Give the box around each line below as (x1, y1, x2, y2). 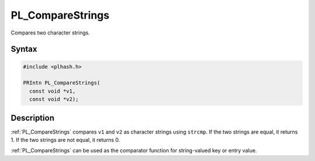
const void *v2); (29, 96, 79, 103)
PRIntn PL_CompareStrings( (23, 79, 100, 86)
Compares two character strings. (10, 29, 90, 36)
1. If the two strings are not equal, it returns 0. (10, 136, 120, 143)
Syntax (10, 44, 37, 54)
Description (10, 113, 55, 123)
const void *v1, (29, 87, 76, 94)
